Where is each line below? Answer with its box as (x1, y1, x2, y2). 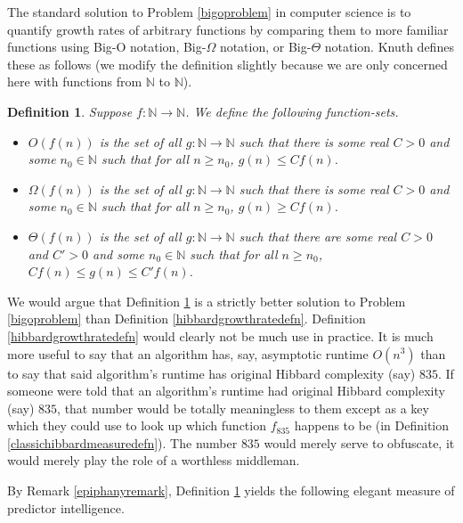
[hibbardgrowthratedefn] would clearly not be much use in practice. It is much (7, 326, 434, 345)
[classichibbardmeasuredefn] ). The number (7, 433, 238, 452)
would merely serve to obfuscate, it (264, 433, 455, 452)
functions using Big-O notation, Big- (7, 37, 207, 56)
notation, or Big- (219, 37, 312, 56)
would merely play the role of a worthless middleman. (7, 451, 300, 470)
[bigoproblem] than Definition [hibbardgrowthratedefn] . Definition (7, 309, 366, 328)
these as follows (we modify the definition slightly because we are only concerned (7, 54, 448, 73)
